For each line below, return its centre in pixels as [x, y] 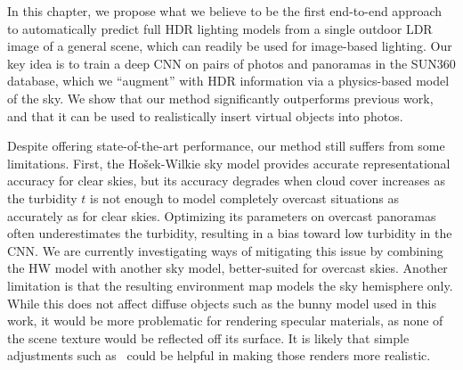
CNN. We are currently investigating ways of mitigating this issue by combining [225, 250]
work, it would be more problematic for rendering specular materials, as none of [225, 321]
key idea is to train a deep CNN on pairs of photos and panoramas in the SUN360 [231, 63]
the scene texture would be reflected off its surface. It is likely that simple [208, 337]
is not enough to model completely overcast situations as [244, 197]
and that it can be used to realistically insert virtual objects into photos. [205, 115]
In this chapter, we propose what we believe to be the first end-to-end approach [225, 11]
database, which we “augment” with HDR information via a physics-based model [228, 81]
